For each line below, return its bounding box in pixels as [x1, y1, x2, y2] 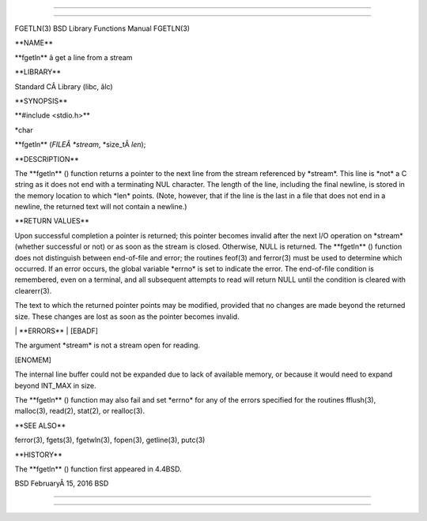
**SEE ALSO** [14, 421, 66, 430]
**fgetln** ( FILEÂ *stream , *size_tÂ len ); [14, 140, 146, 149]
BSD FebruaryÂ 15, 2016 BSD [14, 478, 109, 489]
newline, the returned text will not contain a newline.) [14, 202, 187, 212]
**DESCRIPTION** [14, 154, 79, 163]
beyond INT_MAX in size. [14, 380, 96, 390]
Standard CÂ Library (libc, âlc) [14, 81, 114, 91]
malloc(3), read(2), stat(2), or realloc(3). [14, 407, 145, 416]
